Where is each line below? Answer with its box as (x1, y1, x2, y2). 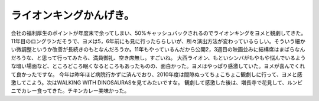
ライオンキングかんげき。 (11, 9, 135, 22)
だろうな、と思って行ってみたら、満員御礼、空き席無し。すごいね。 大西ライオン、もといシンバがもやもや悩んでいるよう (11, 54, 306, 61)
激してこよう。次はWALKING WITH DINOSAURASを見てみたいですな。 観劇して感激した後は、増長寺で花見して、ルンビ (11, 79, 303, 86)
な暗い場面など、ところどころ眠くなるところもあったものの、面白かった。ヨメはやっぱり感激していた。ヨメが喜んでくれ (11, 63, 305, 70)
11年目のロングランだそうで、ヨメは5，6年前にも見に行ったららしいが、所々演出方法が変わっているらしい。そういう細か (11, 37, 305, 44)
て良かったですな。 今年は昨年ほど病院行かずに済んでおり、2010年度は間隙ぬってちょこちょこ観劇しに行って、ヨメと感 (11, 71, 302, 78)
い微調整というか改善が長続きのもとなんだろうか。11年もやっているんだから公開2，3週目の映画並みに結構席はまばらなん (11, 46, 305, 53)
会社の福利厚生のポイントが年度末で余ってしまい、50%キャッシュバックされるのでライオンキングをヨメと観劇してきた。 (11, 30, 307, 37)
